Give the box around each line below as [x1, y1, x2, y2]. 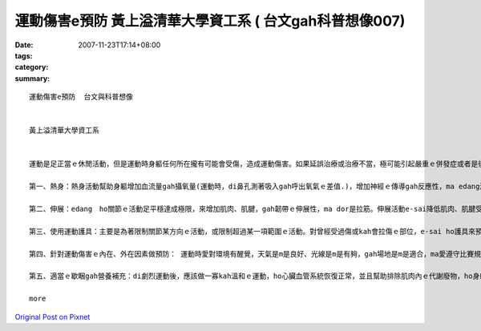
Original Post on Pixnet [14, 312, 91, 321]
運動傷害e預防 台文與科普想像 [29, 92, 134, 102]
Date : [14, 40, 34, 50]
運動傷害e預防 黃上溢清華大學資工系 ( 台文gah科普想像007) [14, 12, 406, 30]
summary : [14, 73, 51, 83]
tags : [14, 50, 33, 60]
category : [14, 63, 49, 72]
